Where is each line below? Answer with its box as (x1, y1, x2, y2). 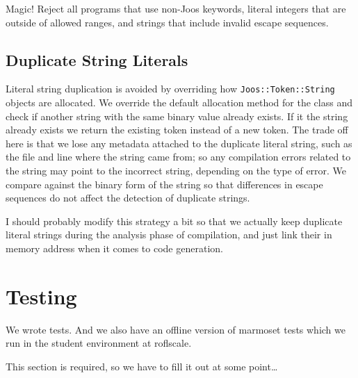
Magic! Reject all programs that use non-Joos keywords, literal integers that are (6, 1, 346, 15)
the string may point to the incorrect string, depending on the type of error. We (6, 163, 347, 178)
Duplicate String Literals (6, 49, 188, 70)
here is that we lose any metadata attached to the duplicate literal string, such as (6, 135, 352, 150)
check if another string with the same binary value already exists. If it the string (6, 108, 348, 123)
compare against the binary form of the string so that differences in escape (6, 176, 323, 191)
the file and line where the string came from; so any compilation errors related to (6, 149, 351, 164)
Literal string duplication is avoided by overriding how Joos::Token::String (6, 81, 335, 96)
